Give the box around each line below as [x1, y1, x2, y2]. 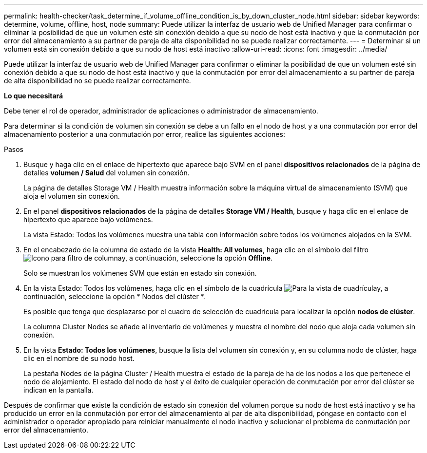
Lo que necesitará [4, 92, 63, 100]
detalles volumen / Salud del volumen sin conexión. [23, 169, 190, 177]
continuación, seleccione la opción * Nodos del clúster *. [23, 292, 205, 301]
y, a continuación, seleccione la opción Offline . [121, 254, 273, 262]
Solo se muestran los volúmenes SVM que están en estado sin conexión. [23, 269, 257, 277]
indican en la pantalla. [23, 386, 94, 394]
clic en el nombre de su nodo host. [23, 354, 135, 362]
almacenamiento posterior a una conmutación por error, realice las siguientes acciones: [4, 130, 285, 138]
